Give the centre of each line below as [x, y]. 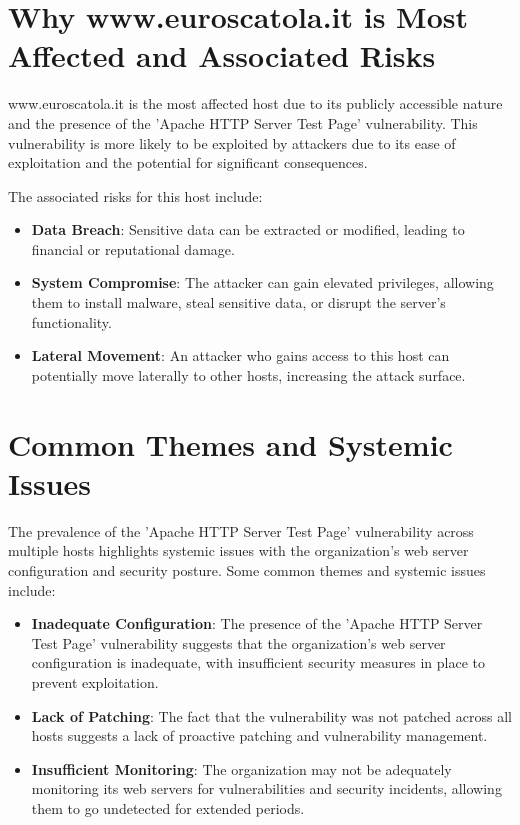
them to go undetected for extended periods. [168, 807]
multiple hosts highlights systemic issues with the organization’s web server [238, 550]
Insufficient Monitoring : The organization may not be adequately [241, 768]
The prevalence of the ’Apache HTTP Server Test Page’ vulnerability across [241, 530]
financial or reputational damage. [133, 248]
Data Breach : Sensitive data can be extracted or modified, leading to [248, 229]
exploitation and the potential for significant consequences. [188, 162]
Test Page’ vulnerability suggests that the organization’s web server [238, 642]
